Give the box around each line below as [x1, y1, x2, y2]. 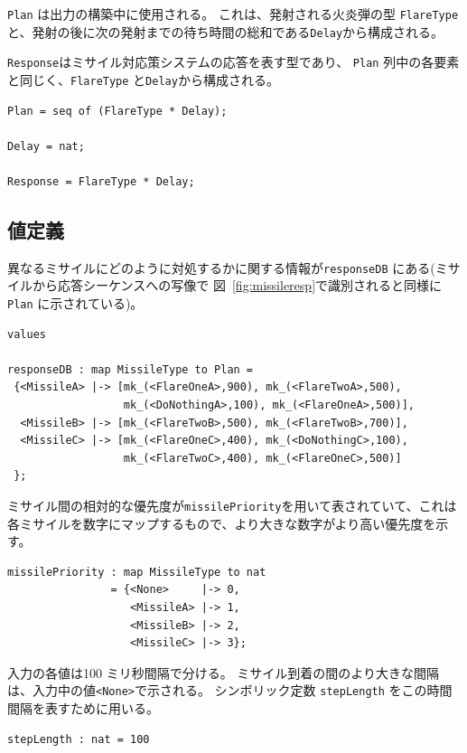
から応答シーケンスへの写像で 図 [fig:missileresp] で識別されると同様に [32, 276, 443, 295]
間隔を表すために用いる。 [7, 699, 159, 718]
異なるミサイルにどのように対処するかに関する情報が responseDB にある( [7, 258, 435, 277]
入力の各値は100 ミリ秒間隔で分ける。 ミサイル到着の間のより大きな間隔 [7, 663, 440, 682]
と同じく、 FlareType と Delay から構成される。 [7, 70, 279, 89]
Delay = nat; [7, 139, 85, 153]
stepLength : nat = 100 [7, 732, 150, 746]
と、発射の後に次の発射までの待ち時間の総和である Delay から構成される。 [7, 22, 444, 41]
